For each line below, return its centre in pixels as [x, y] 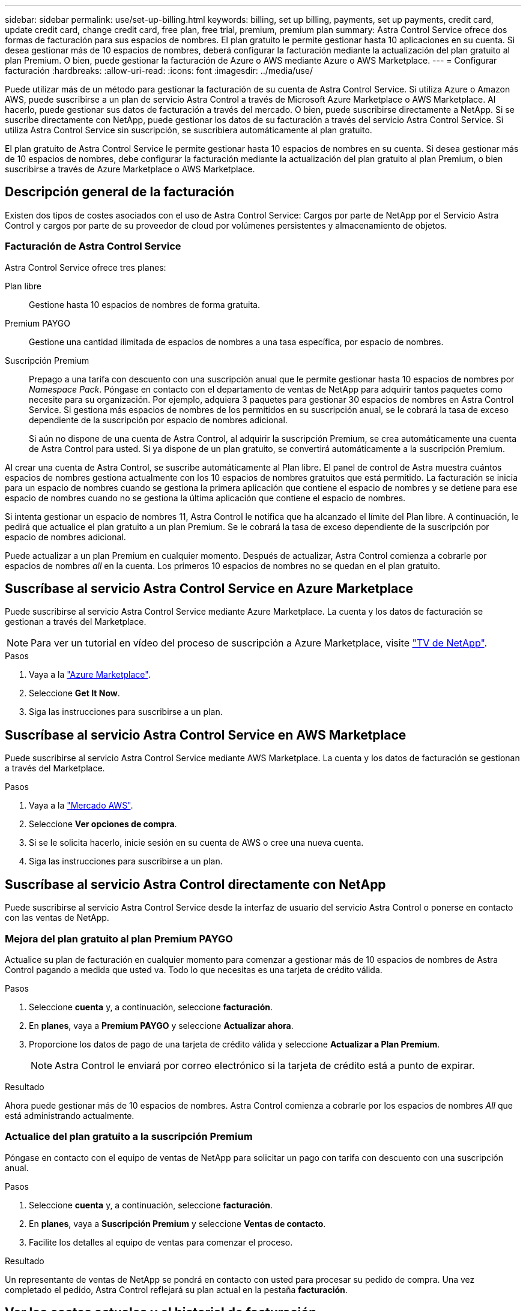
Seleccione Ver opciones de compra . [103, 824]
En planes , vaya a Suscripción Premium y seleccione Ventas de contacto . [177, 1223]
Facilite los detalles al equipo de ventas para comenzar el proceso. [161, 1242]
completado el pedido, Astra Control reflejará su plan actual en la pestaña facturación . [176, 1289]
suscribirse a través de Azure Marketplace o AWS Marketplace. [130, 169]
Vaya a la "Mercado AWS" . [81, 806]
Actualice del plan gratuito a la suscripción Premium [129, 1137]
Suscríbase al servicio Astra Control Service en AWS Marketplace [206, 735]
